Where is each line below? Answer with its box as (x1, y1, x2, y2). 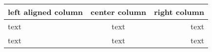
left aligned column (8, 6, 83, 17)
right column (154, 6, 205, 17)
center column (91, 6, 146, 17)
